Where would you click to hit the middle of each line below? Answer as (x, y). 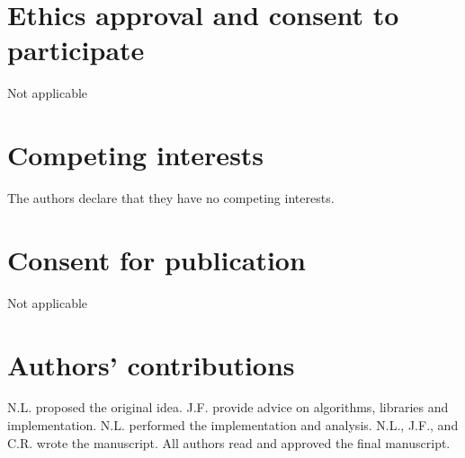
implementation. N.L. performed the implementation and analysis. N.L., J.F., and (233, 425)
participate (76, 50)
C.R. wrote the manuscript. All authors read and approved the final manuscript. (229, 442)
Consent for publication (156, 259)
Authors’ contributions (151, 364)
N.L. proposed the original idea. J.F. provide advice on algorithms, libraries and (228, 407)
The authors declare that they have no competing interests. (171, 198)
